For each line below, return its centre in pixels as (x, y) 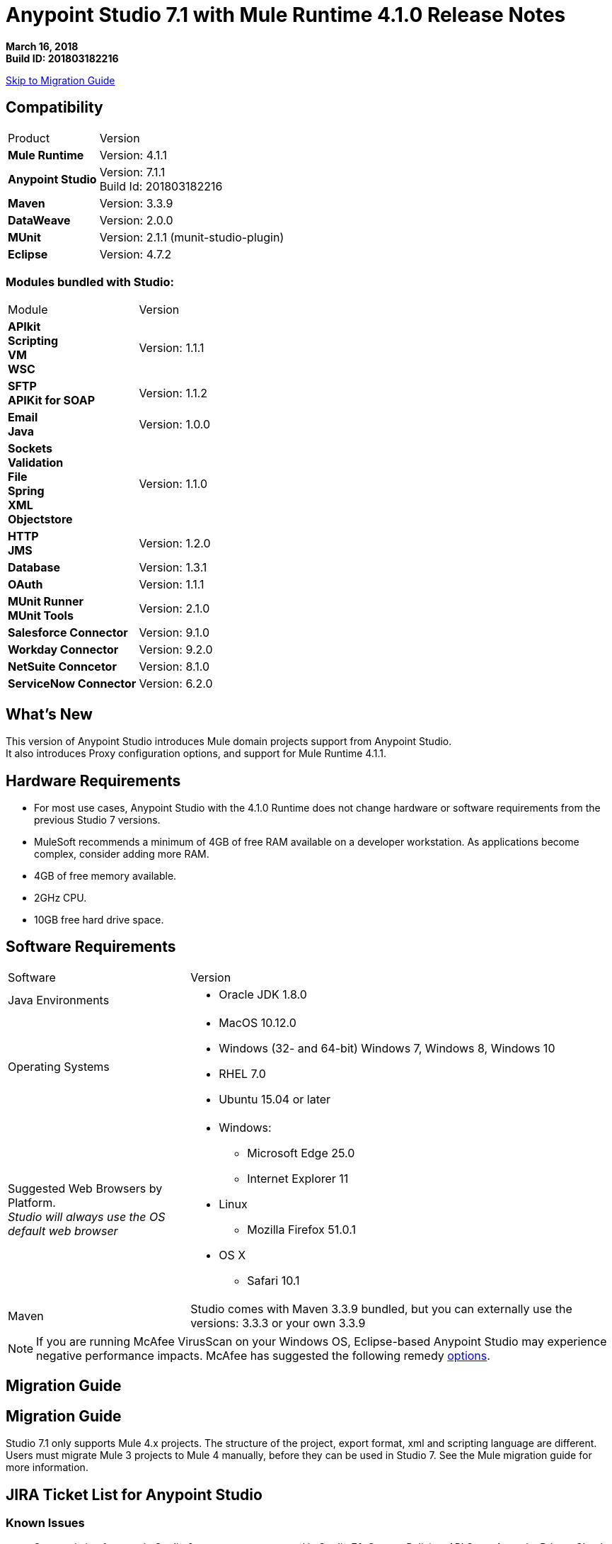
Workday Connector (63, 650)
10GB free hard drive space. (99, 920)
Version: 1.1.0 (173, 484)
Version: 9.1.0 (174, 633)
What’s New (49, 714)
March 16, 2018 (42, 46)
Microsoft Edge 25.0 (301, 1153)
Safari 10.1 (273, 1280)
